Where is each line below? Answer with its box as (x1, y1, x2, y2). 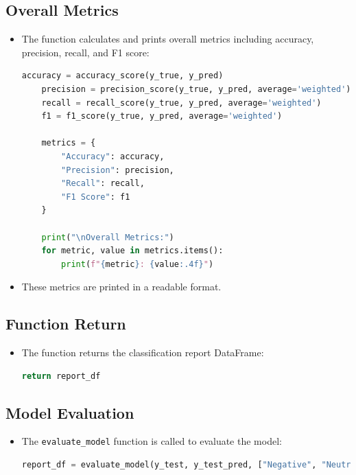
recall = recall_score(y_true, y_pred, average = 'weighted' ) (41, 97, 322, 108)
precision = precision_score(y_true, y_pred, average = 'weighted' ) (41, 84, 351, 94)
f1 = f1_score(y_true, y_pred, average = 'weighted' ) (41, 111, 283, 121)
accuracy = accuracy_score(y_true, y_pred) (21, 71, 224, 81)
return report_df (21, 371, 101, 381)
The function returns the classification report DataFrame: (21, 345, 264, 360)
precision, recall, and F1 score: (21, 45, 150, 59)
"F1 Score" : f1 (61, 192, 130, 202)
